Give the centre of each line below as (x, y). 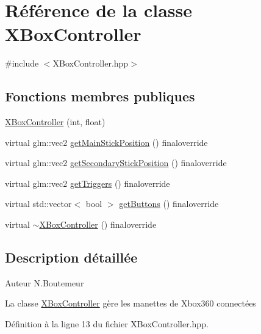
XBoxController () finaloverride (98, 224)
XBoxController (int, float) (55, 122)
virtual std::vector (38, 204)
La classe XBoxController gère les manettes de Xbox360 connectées (130, 303)
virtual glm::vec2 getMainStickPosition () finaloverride (106, 142)
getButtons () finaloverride (169, 204)
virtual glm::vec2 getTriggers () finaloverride (88, 183)
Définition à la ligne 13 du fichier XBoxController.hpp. (107, 324)
